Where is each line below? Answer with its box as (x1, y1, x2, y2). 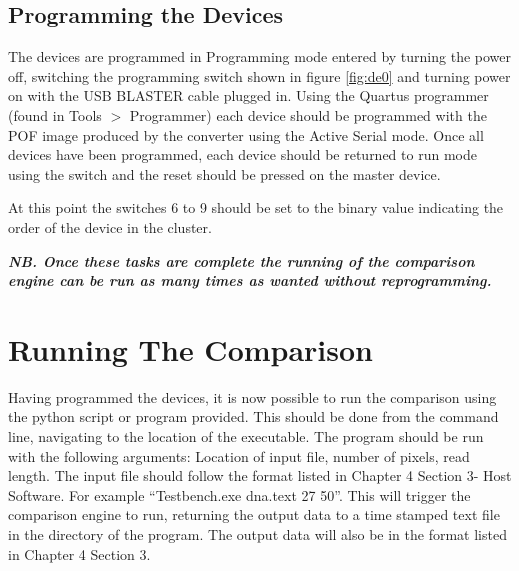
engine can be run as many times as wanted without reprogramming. (8, 270, 492, 291)
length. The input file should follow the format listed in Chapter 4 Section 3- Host (8, 465, 512, 486)
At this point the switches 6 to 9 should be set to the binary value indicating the (8, 197, 504, 218)
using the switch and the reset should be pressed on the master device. (8, 163, 441, 184)
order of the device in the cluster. (8, 216, 212, 237)
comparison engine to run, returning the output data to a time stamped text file (8, 504, 500, 525)
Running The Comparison (8, 328, 374, 369)
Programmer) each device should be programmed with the (129, 104, 487, 125)
